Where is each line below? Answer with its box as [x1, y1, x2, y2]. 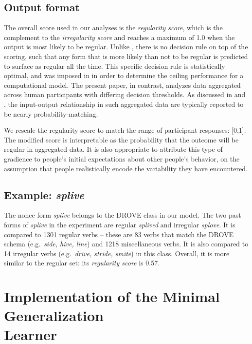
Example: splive [4, 187, 85, 202]
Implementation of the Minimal [4, 286, 220, 306]
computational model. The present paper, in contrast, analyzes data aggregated [4, 80, 241, 90]
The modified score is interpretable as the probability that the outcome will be [4, 134, 239, 144]
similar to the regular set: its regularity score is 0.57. [4, 258, 160, 268]
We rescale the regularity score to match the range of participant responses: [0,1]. [4, 125, 246, 135]
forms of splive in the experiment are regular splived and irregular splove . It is [4, 219, 235, 229]
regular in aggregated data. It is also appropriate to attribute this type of [4, 144, 223, 154]
